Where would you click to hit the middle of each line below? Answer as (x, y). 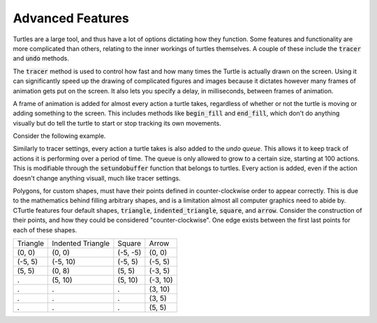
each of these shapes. (45, 230)
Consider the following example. (59, 136)
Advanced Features (71, 18)
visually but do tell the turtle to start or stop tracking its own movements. (117, 123)
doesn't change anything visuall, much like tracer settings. (97, 178)
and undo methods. (41, 59)
